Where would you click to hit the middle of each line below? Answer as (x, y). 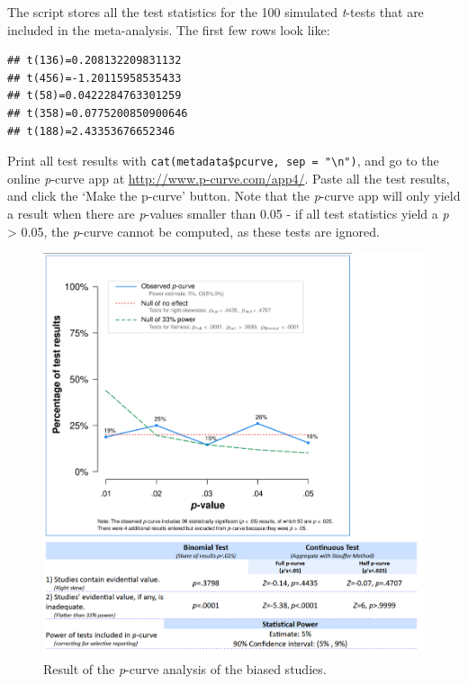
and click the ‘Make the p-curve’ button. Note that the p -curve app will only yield (234, 196)
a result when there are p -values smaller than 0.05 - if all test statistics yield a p (228, 213)
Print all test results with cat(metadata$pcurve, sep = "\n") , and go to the (223, 161)
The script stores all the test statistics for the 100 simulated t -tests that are (216, 12)
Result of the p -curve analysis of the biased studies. (185, 668)
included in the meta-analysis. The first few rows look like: (169, 29)
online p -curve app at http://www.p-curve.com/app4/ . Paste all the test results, (229, 178)
